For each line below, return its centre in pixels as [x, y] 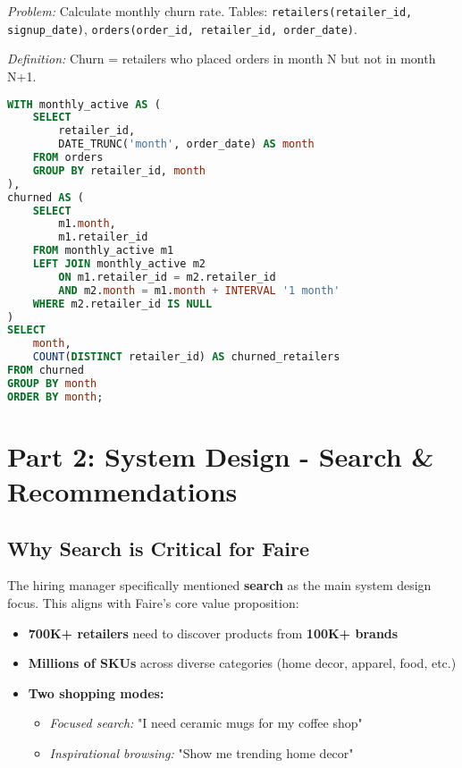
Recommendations [122, 491]
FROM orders [68, 157]
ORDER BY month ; [55, 397]
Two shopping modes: [96, 692]
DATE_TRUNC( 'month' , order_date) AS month [186, 144]
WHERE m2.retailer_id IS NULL [122, 304]
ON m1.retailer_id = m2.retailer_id [167, 277]
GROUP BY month [52, 383]
